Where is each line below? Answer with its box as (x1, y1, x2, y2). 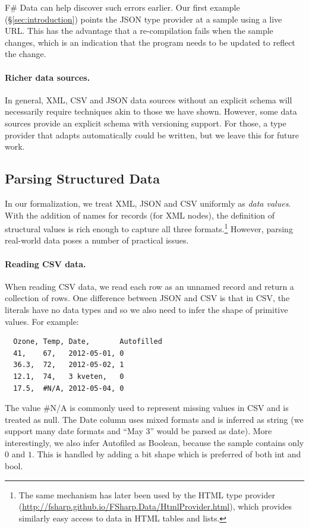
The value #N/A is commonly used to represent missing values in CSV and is (5, 401, 289, 414)
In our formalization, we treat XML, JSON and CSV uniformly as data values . (5, 197, 291, 209)
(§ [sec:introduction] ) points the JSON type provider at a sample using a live (5, 12, 282, 25)
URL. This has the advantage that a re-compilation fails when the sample (5, 24, 273, 37)
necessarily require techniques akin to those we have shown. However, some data (5, 105, 297, 118)
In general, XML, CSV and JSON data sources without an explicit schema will (5, 93, 292, 106)
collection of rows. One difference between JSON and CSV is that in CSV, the (5, 292, 290, 304)
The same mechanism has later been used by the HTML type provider (18, 488, 275, 501)
